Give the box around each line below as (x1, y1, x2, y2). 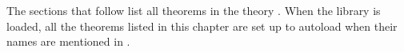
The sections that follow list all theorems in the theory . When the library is (6, 2, 381, 18)
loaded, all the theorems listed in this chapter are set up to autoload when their (6, 17, 398, 34)
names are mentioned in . (6, 33, 130, 50)
